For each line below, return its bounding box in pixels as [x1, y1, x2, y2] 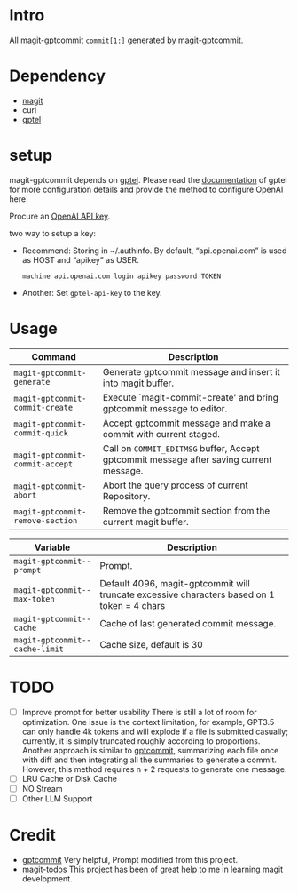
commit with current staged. [102, 427, 220, 440]
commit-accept [13, 458, 74, 469]
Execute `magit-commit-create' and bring [102, 391, 279, 403]
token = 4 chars [99, 599, 166, 611]
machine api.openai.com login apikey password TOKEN [21, 272, 222, 281]
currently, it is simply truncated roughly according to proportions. [21, 735, 261, 746]
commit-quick [13, 427, 69, 438]
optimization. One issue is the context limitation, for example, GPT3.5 [21, 716, 275, 727]
